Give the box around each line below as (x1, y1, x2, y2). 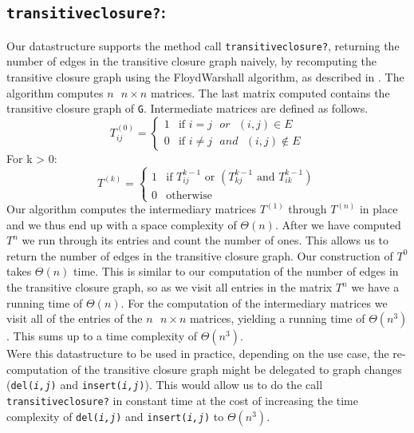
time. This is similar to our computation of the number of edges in (73, 263, 399, 280)
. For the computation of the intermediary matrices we (120, 294, 388, 311)
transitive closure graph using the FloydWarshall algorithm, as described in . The (6, 69, 404, 85)
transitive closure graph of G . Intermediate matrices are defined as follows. (6, 100, 369, 117)
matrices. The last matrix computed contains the (150, 84, 390, 101)
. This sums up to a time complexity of (6, 328, 197, 344)
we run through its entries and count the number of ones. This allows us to (22, 232, 389, 248)
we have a (351, 279, 400, 295)
